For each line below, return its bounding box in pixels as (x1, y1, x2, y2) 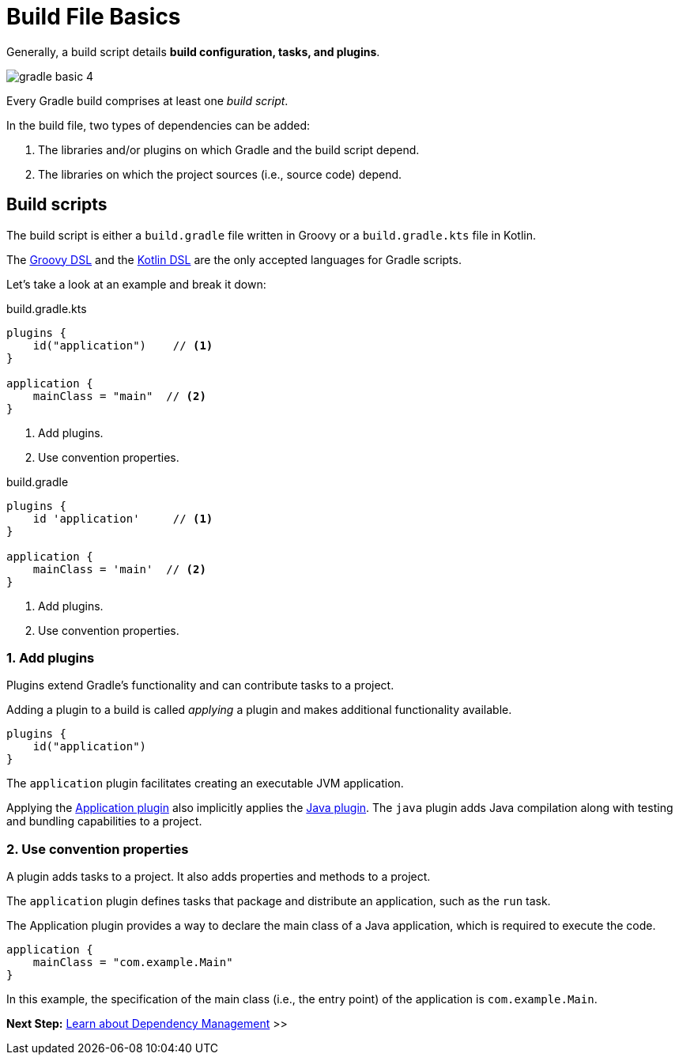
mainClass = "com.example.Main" (32, 956, 233, 969)
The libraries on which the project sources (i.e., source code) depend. (38, 167, 402, 181)
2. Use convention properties (6, 840, 189, 857)
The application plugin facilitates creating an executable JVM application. (6, 776, 404, 791)
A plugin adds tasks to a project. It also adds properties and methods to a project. (6, 870, 431, 884)
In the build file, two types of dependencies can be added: (6, 118, 311, 132)
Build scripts (6, 194, 108, 215)
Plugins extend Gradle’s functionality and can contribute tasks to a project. (6, 678, 394, 693)
